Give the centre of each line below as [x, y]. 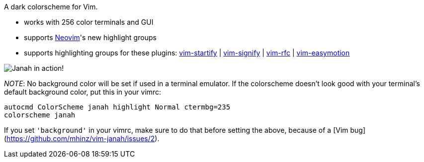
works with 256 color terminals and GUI [89, 22]
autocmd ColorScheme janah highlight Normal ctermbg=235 [117, 107]
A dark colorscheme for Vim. [51, 7]
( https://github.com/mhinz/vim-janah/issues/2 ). [82, 138]
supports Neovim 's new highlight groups [90, 37]
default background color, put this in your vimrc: [83, 92]
